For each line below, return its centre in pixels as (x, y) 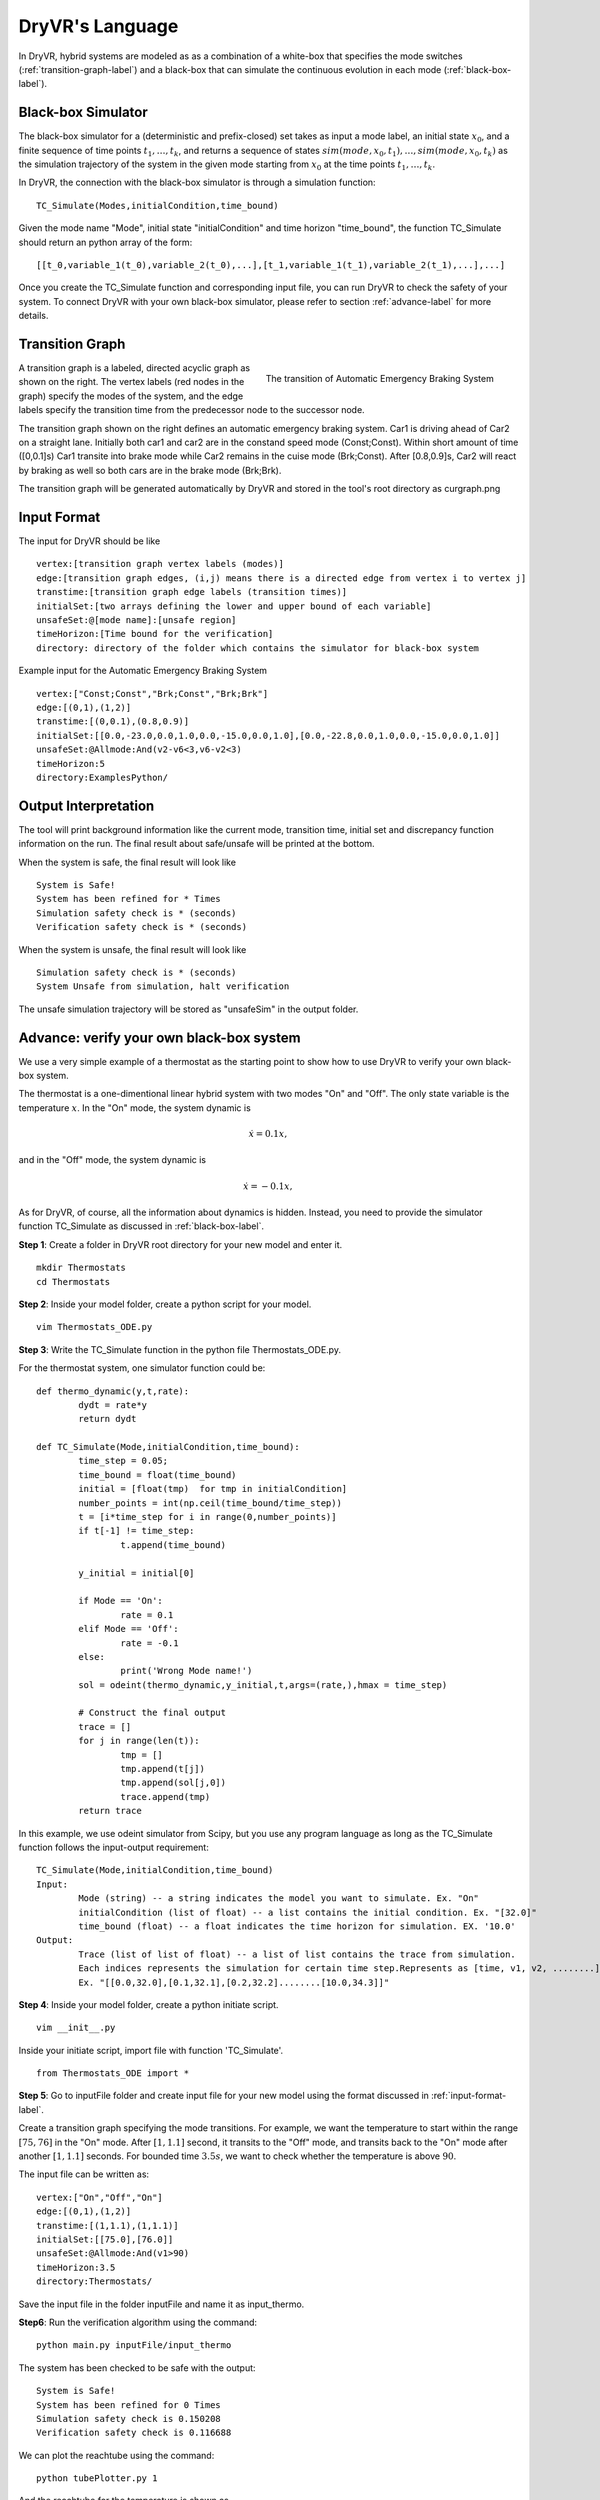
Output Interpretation (86, 805)
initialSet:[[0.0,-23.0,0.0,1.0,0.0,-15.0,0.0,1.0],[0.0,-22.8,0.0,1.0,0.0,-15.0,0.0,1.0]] (268, 735)
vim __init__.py (76, 2028)
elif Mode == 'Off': (128, 1629)
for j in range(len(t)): (139, 1741)
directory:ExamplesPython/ (102, 777)
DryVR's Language (98, 26)
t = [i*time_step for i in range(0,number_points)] (207, 1517)
